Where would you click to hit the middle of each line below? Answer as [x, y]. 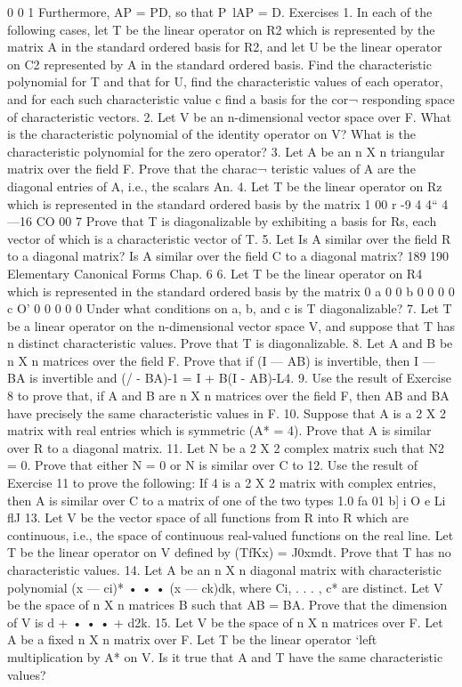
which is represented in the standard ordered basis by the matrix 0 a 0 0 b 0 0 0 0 [231, 291]
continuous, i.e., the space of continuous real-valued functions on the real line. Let [231, 534]
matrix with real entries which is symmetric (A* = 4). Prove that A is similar [219, 430]
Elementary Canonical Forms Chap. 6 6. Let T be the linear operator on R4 [215, 273]
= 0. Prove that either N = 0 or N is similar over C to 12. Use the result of [213, 465]
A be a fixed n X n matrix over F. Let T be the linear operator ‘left [192, 639]
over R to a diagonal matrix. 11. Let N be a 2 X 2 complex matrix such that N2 [226, 447]
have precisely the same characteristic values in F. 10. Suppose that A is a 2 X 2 [227, 412]
